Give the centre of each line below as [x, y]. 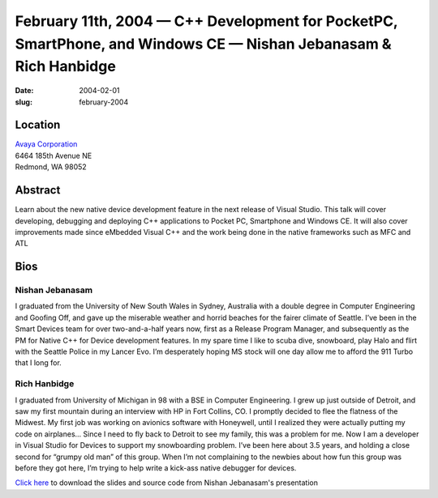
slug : [24, 102]
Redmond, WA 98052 [51, 167]
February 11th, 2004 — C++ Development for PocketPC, [206, 21]
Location [38, 125]
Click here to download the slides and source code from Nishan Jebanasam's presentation [166, 483]
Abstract [38, 190]
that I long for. [39, 363]
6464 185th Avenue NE [54, 155]
